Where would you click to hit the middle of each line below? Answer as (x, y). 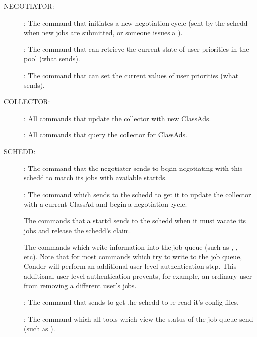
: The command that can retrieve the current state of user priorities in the (136, 49)
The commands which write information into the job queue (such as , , (131, 247)
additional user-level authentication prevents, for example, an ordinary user (138, 275)
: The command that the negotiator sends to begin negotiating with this (133, 168)
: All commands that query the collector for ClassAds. (106, 135)
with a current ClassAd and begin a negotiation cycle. (106, 204)
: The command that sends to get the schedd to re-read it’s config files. (131, 302)
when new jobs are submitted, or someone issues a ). (103, 32)
